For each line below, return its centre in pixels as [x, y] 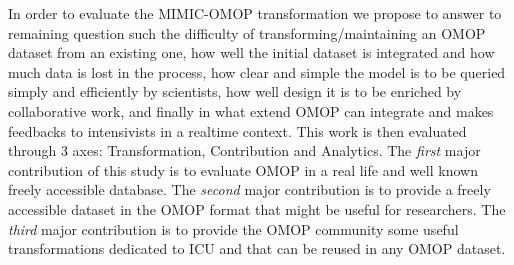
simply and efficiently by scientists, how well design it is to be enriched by [235, 91]
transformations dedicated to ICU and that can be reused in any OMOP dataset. [257, 248]
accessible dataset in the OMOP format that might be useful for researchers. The [257, 208]
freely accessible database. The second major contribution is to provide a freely [249, 189]
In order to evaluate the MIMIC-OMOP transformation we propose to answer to [255, 13]
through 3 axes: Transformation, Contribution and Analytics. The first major [244, 150]
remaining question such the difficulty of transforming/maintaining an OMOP [247, 32]
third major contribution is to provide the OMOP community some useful [233, 228]
